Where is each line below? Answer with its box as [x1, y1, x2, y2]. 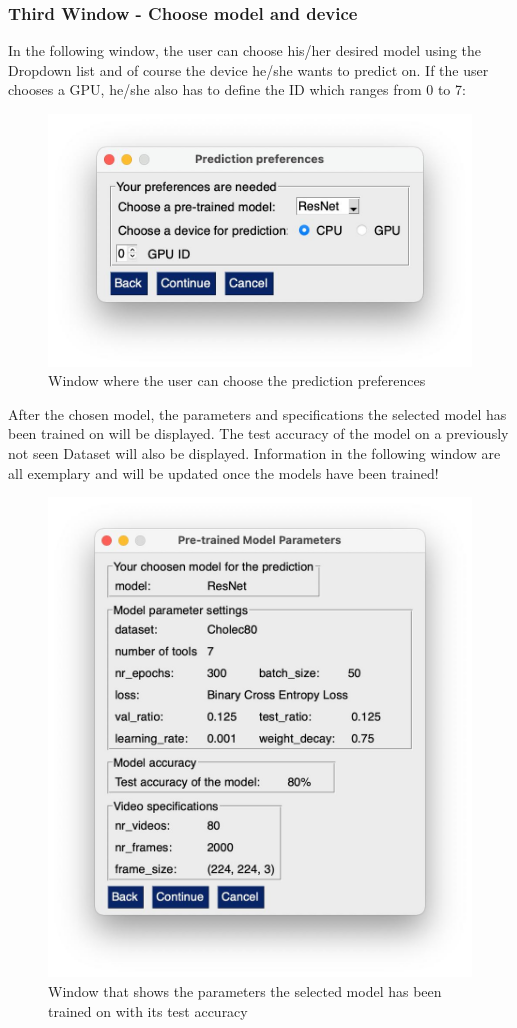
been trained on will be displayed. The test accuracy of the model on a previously [8, 423, 509, 444]
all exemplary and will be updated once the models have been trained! [8, 462, 439, 483]
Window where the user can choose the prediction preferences [48, 370, 426, 391]
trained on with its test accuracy [48, 1000, 248, 1021]
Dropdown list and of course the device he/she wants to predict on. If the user [8, 59, 489, 80]
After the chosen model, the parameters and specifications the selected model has [8, 403, 507, 424]
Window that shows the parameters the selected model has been [48, 981, 442, 1002]
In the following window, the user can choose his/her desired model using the [8, 40, 481, 61]
